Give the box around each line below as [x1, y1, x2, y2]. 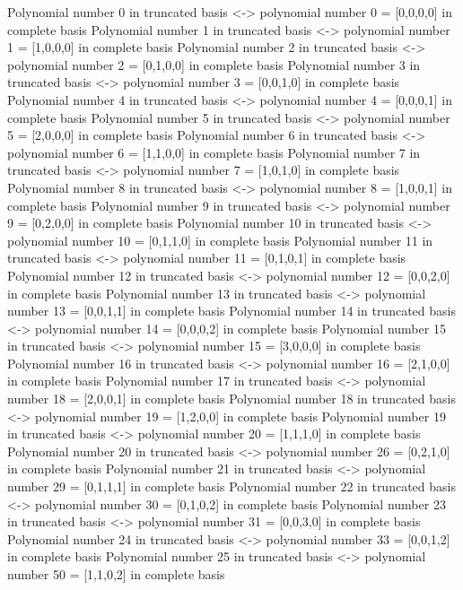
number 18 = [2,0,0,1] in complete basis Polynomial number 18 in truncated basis [7, 389, 456, 408]
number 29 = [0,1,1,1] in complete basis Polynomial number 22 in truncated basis [7, 477, 456, 496]
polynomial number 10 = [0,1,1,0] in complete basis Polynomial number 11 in [7, 230, 433, 249]
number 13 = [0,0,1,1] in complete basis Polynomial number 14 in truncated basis [7, 301, 456, 320]
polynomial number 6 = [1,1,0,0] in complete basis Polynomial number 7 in [7, 143, 421, 161]
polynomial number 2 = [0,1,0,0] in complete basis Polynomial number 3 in [7, 55, 421, 74]
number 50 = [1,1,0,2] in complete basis [7, 565, 225, 583]
